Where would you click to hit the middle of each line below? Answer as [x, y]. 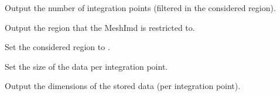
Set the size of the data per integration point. [86, 66]
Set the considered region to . [57, 47]
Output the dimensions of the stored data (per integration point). [123, 86]
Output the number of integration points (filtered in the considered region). [140, 8]
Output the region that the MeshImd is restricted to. [100, 27]
